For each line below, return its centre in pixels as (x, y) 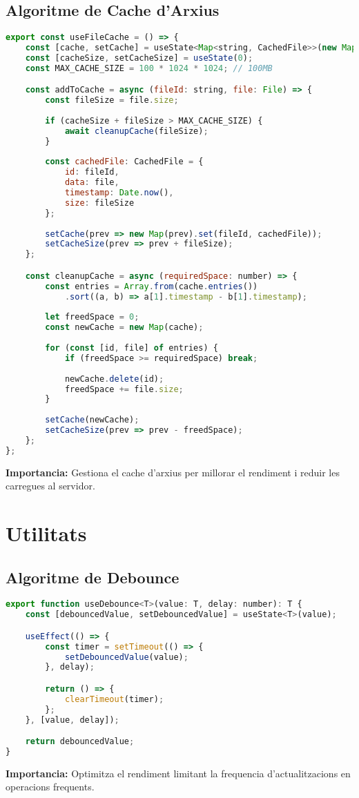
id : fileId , (92, 172)
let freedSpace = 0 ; (92, 317)
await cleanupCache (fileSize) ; (136, 131)
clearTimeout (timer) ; (114, 699)
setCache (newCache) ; (92, 420)
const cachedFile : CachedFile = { (124, 162)
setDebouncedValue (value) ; (126, 657)
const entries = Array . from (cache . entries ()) (152, 286)
